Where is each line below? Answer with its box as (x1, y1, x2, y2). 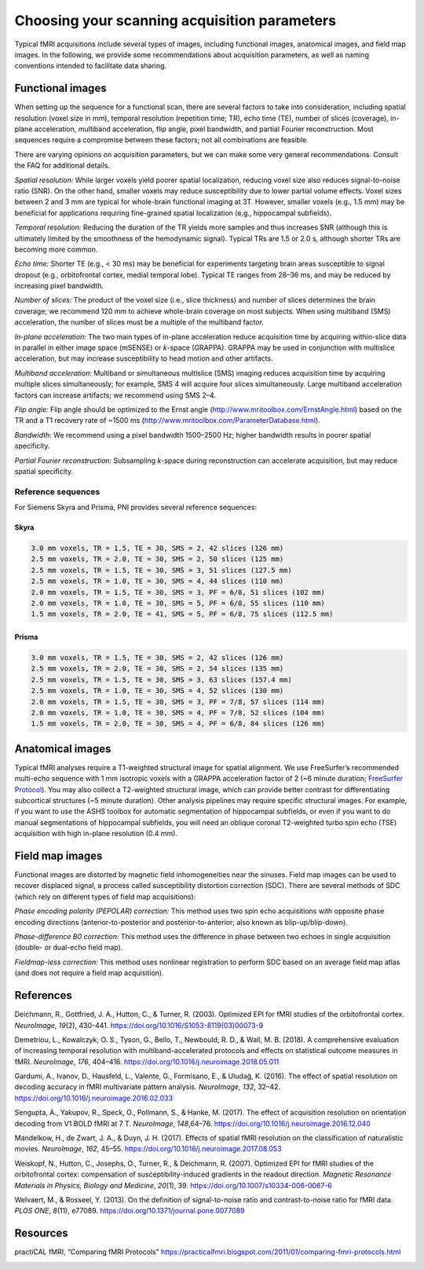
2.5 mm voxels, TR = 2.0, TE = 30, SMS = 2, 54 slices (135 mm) (31, 664, 284, 674)
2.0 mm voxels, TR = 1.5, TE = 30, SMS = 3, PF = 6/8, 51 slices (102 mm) (31, 588, 326, 596)
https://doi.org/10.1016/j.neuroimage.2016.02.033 (14, 1093, 173, 1103)
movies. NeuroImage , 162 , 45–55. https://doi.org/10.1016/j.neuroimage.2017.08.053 (14, 1144, 282, 1154)
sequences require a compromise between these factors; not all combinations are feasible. (14, 135, 309, 145)
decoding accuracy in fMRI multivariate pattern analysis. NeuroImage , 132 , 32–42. (14, 1082, 280, 1092)
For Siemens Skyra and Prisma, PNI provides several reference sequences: (14, 503, 258, 512)
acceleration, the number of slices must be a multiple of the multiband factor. (14, 317, 265, 327)
